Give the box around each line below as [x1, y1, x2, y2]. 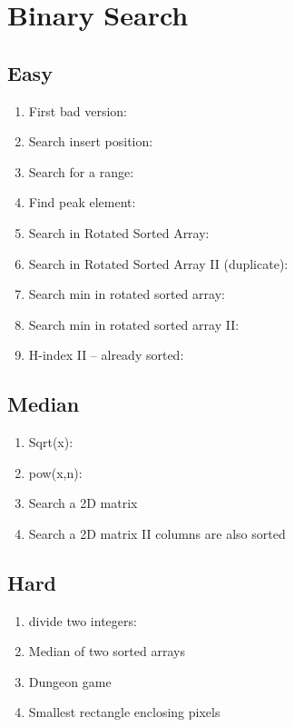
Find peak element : [28, 193, 136, 212]
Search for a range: [28, 162, 134, 181]
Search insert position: [28, 132, 153, 151]
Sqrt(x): [28, 433, 73, 452]
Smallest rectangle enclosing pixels [28, 702, 220, 722]
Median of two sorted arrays [28, 642, 185, 661]
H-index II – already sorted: [28, 345, 184, 364]
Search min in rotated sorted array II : [28, 314, 240, 334]
